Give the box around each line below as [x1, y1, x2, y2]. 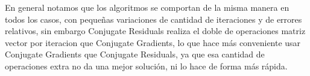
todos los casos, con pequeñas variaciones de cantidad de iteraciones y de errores [5, 13, 302, 25]
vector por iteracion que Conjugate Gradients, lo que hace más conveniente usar [5, 36, 301, 48]
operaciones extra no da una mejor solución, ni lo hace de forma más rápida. [5, 59, 288, 72]
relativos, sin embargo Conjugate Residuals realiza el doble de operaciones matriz [5, 25, 306, 37]
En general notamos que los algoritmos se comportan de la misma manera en [5, 1, 289, 13]
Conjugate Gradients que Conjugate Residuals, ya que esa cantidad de [5, 48, 265, 60]
